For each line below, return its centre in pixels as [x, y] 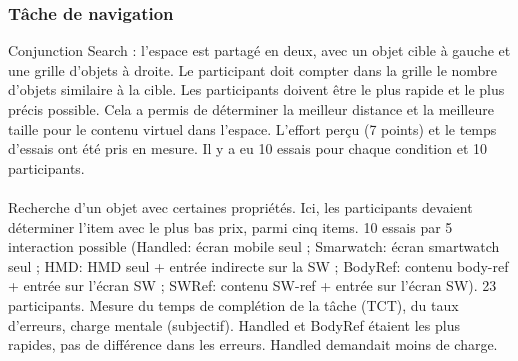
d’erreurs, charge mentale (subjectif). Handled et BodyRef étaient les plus [234, 324]
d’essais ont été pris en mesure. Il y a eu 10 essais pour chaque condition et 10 [247, 148]
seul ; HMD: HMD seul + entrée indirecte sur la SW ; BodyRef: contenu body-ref [258, 265]
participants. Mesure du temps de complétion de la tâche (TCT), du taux [233, 304]
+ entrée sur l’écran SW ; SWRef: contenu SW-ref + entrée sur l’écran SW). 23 [252, 285]
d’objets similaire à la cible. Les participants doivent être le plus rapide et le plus [256, 89]
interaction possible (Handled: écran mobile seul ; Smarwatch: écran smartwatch [254, 246]
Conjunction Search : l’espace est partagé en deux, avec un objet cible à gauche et [259, 50]
